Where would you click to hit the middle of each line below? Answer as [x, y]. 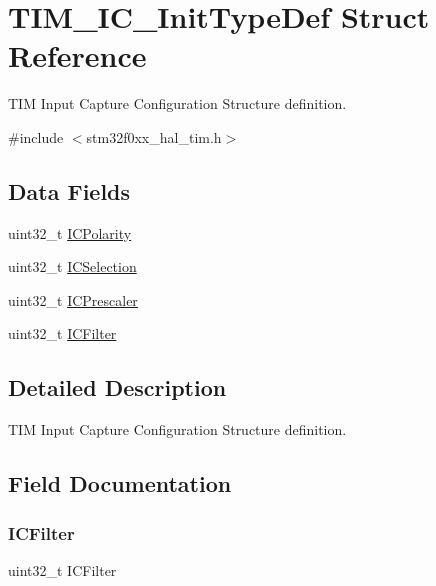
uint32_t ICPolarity [70, 232]
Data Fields [69, 190]
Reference [77, 55]
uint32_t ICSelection [72, 266]
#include [36, 136]
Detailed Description [117, 387]
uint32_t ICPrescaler [73, 299]
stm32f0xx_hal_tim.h [154, 136]
